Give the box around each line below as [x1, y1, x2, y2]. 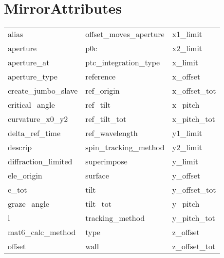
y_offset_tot [172, 184, 216, 196]
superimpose [85, 156, 128, 167]
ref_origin [85, 85, 120, 97]
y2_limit [172, 141, 203, 153]
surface [85, 170, 109, 181]
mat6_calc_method [8, 226, 76, 238]
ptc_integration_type [85, 57, 160, 68]
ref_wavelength [85, 127, 138, 139]
